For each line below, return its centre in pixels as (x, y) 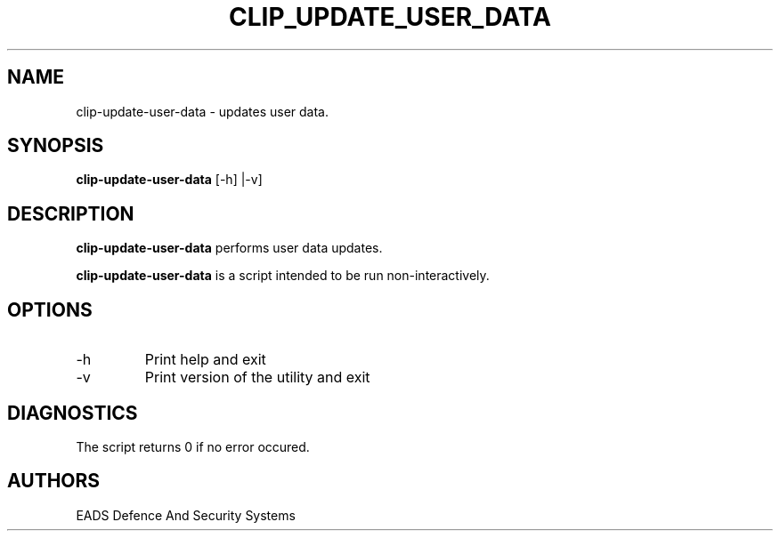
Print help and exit (205, 360)
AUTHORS (54, 481)
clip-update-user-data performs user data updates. (229, 248)
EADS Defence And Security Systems (186, 515)
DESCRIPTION (71, 213)
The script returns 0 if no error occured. (193, 446)
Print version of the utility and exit (257, 377)
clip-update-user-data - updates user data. (202, 111)
